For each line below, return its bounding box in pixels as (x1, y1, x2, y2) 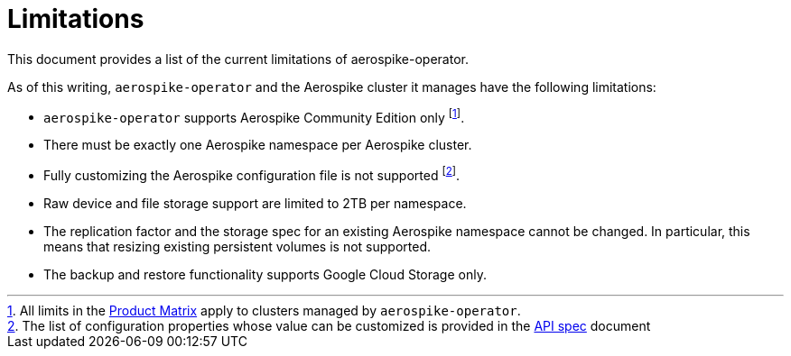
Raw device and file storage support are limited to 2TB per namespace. (43, 196, 467, 212)
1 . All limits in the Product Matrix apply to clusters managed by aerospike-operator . (7, 303, 521, 319)
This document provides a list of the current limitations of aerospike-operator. (7, 50, 469, 67)
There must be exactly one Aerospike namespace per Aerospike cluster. (43, 137, 472, 153)
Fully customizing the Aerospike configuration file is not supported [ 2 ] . (43, 165, 461, 184)
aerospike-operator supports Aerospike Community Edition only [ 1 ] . (43, 106, 465, 125)
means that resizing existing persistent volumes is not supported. (43, 239, 431, 255)
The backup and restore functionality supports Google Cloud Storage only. (43, 267, 487, 283)
